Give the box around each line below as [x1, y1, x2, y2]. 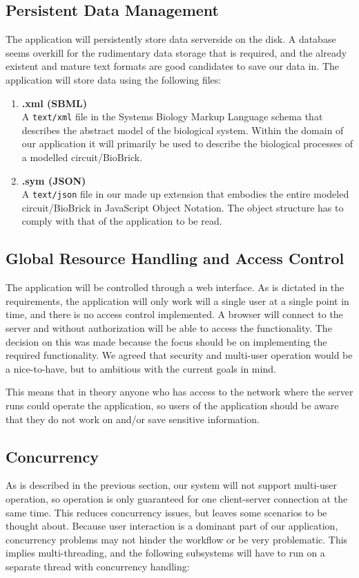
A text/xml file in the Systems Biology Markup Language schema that [21, 109, 323, 124]
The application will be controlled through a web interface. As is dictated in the [6, 280, 345, 295]
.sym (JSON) [21, 173, 86, 187]
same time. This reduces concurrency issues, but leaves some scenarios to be [6, 505, 327, 519]
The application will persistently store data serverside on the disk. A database [6, 32, 336, 46]
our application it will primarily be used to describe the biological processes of [21, 136, 353, 151]
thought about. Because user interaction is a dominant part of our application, [6, 519, 338, 533]
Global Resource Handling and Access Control [6, 248, 345, 269]
